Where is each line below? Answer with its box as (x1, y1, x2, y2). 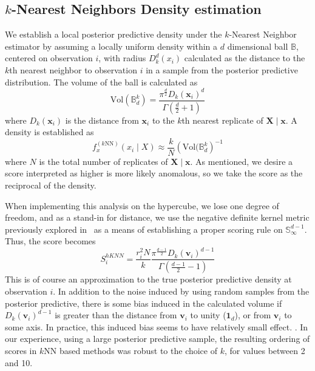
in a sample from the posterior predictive (146, 63, 298, 76)
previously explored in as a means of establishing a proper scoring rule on (5, 222, 283, 235)
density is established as (5, 125, 94, 138)
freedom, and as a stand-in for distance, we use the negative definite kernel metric (5, 211, 310, 224)
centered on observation (5, 52, 93, 64)
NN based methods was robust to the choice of (44, 344, 218, 356)
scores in (5, 344, 37, 356)
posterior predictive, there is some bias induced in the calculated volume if (5, 296, 282, 309)
